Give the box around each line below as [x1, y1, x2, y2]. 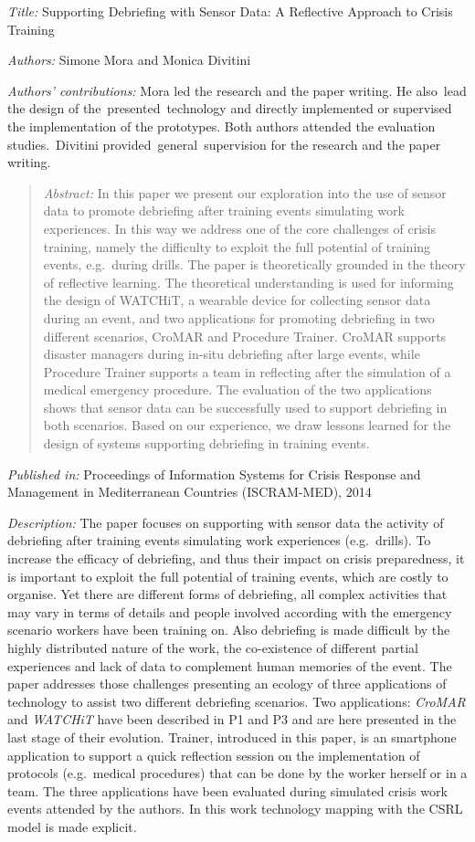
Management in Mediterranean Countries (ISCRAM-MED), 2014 [7, 482, 372, 501]
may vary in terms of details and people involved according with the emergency [7, 602, 452, 621]
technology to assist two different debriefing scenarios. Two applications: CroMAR [7, 691, 466, 710]
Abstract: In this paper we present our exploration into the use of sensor [43, 183, 447, 202]
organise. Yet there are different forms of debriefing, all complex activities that [7, 584, 448, 604]
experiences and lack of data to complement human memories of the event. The [7, 656, 452, 675]
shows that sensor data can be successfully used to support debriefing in [43, 397, 448, 416]
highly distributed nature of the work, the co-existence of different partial [7, 638, 418, 657]
